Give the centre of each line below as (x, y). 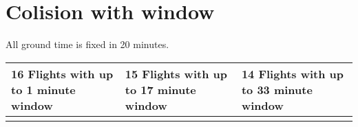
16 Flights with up (62, 73)
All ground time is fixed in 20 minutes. (87, 44)
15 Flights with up (176, 73)
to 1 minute (43, 89)
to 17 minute (160, 89)
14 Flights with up (293, 73)
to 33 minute (277, 89)
